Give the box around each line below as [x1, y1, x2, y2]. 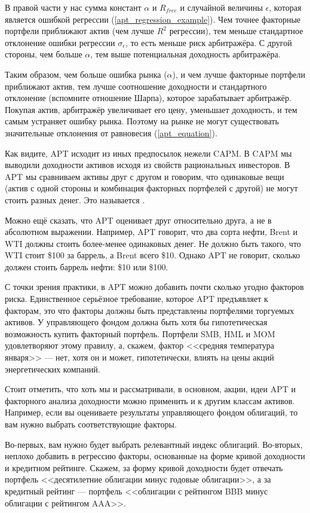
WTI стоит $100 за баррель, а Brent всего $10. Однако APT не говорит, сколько [5, 249, 300, 261]
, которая [269, 1, 302, 13]
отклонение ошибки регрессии [5, 36, 115, 48]
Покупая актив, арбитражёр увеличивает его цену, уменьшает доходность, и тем [5, 103, 297, 115]
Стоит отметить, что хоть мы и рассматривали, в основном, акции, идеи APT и [5, 383, 296, 395]
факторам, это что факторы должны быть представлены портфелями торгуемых [5, 304, 294, 316]
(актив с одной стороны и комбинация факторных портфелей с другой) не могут [5, 182, 298, 194]
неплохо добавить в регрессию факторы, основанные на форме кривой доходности [5, 450, 305, 462]
